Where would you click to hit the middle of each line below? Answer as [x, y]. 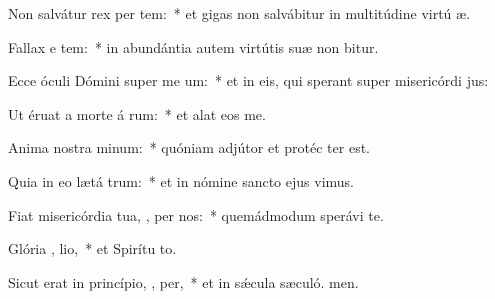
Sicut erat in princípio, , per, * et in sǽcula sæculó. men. [183, 281]
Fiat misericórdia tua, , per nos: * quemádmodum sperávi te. [196, 214]
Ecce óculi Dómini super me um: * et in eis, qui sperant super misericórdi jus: [248, 80]
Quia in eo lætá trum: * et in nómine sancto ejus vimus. [181, 180]
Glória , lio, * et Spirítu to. [92, 248]
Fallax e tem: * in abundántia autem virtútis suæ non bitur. [193, 46]
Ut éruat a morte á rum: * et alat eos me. [137, 113]
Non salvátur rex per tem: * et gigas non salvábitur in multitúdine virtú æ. [239, 13]
